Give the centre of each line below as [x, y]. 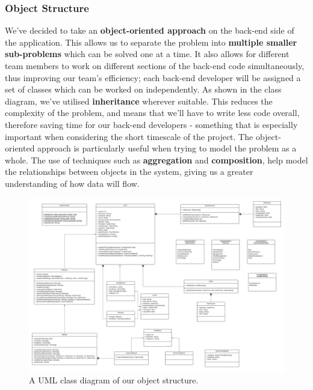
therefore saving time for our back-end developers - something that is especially [151, 124]
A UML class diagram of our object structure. [114, 380]
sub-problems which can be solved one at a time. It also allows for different [147, 54]
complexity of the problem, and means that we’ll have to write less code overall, [152, 113]
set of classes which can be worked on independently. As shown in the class [143, 89]
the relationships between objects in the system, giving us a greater [129, 172]
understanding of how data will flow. [72, 183]
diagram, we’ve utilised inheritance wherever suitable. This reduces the [139, 101]
